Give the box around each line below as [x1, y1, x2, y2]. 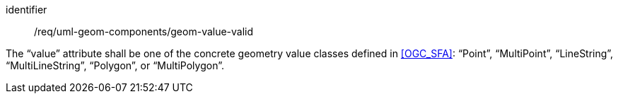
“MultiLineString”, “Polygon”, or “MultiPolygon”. [6, 59, 224, 71]
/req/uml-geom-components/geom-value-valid [34, 25, 254, 37]
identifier [6, 4, 47, 16]
